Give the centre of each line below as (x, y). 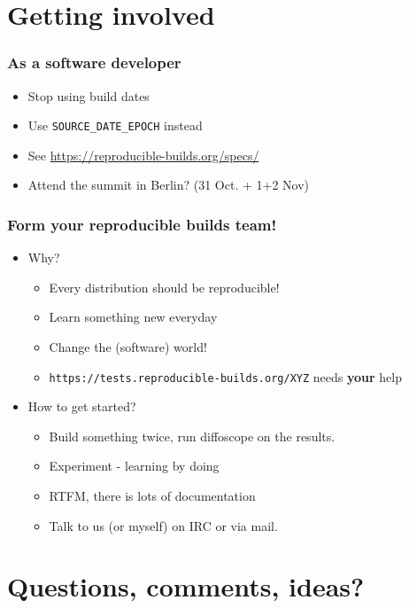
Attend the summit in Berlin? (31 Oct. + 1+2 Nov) (169, 185)
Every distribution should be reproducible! (164, 287)
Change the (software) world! (128, 347)
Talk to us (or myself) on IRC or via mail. (163, 525)
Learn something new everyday (133, 317)
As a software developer (94, 62)
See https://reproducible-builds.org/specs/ (143, 155)
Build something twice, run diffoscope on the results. (192, 436)
